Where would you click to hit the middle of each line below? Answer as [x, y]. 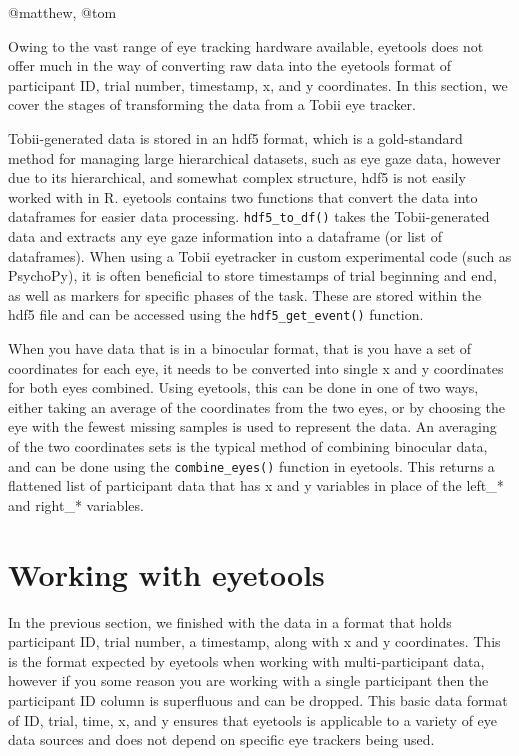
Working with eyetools [166, 573]
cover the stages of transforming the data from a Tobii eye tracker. [212, 104]
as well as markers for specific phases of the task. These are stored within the [245, 294]
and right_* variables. [76, 504]
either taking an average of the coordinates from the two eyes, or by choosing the [256, 406]
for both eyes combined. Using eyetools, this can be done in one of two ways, [243, 387]
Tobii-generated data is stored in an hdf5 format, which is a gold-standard [235, 137]
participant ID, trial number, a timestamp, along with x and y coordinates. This [254, 641]
